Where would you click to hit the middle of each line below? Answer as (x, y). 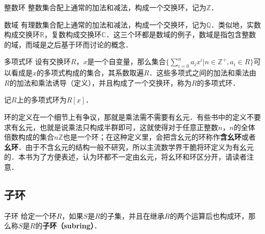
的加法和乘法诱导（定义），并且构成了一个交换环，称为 (100, 82)
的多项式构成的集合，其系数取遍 (90, 73)
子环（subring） (68, 226)
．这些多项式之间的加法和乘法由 (203, 73)
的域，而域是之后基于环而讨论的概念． (68, 44)
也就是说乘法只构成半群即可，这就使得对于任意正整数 (129, 127)
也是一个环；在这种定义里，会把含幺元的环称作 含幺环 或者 (159, 137)
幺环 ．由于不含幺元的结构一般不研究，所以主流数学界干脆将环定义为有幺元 (129, 147)
